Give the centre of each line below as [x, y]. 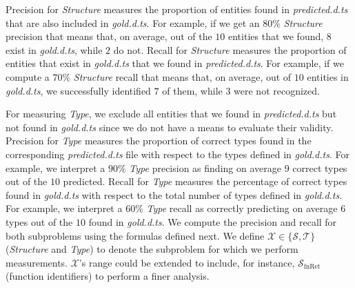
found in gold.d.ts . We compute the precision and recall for [213, 221]
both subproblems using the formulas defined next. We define [135, 235]
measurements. [37, 262]
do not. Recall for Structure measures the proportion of [230, 49]
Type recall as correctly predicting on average [242, 208]
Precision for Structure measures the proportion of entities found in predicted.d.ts [177, 9]
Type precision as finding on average [205, 167]
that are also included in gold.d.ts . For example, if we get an [133, 22]
